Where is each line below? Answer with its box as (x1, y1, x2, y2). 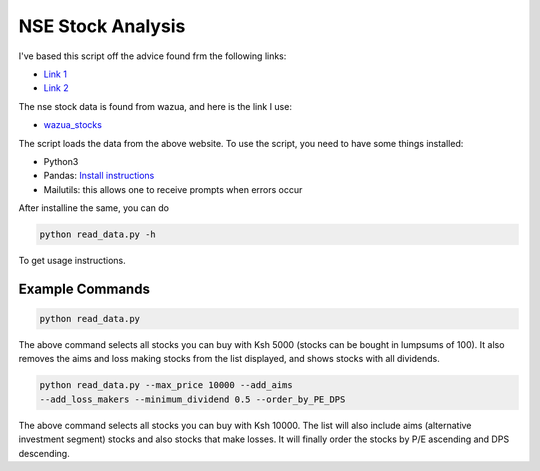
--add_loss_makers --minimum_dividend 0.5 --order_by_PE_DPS (39, 393, 346, 405)
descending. (18, 447, 70, 459)
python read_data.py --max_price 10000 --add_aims (39, 380, 294, 391)
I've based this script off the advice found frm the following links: (18, 50, 287, 62)
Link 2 (43, 82, 69, 94)
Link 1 (43, 68, 67, 80)
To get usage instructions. (18, 255, 126, 267)
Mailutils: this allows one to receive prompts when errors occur (43, 183, 303, 195)
